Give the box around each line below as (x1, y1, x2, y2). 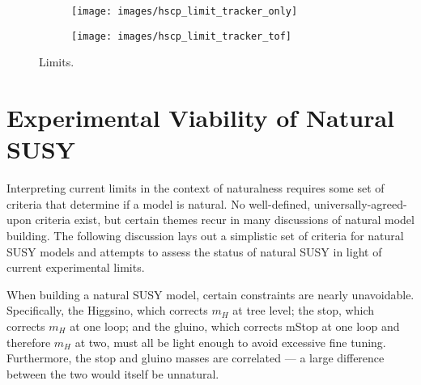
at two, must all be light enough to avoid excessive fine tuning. (74, 333, 386, 350)
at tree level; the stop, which (232, 302, 375, 319)
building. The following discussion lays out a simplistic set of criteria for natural (6, 227, 404, 243)
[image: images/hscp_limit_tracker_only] (71, 6, 298, 17)
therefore (6, 333, 51, 350)
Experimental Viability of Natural (6, 101, 395, 134)
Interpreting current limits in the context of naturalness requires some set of (6, 180, 385, 197)
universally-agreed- (313, 195, 407, 212)
